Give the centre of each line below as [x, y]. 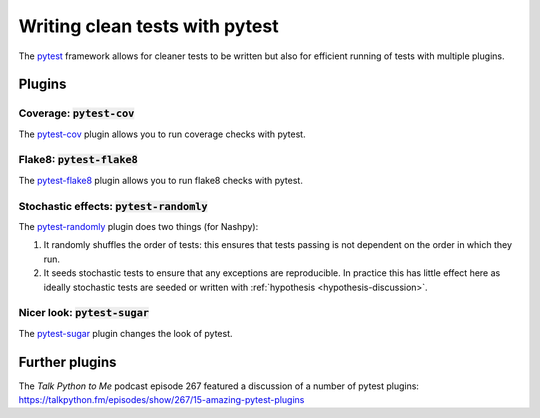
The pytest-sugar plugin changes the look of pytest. [126, 333]
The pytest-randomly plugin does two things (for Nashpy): [138, 226]
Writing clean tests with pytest [148, 26]
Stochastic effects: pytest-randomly [113, 206]
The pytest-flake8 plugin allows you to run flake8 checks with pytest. [161, 180]
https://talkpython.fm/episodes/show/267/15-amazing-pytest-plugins [161, 399]
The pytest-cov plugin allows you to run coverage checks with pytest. [162, 134]
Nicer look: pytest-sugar [84, 313]
